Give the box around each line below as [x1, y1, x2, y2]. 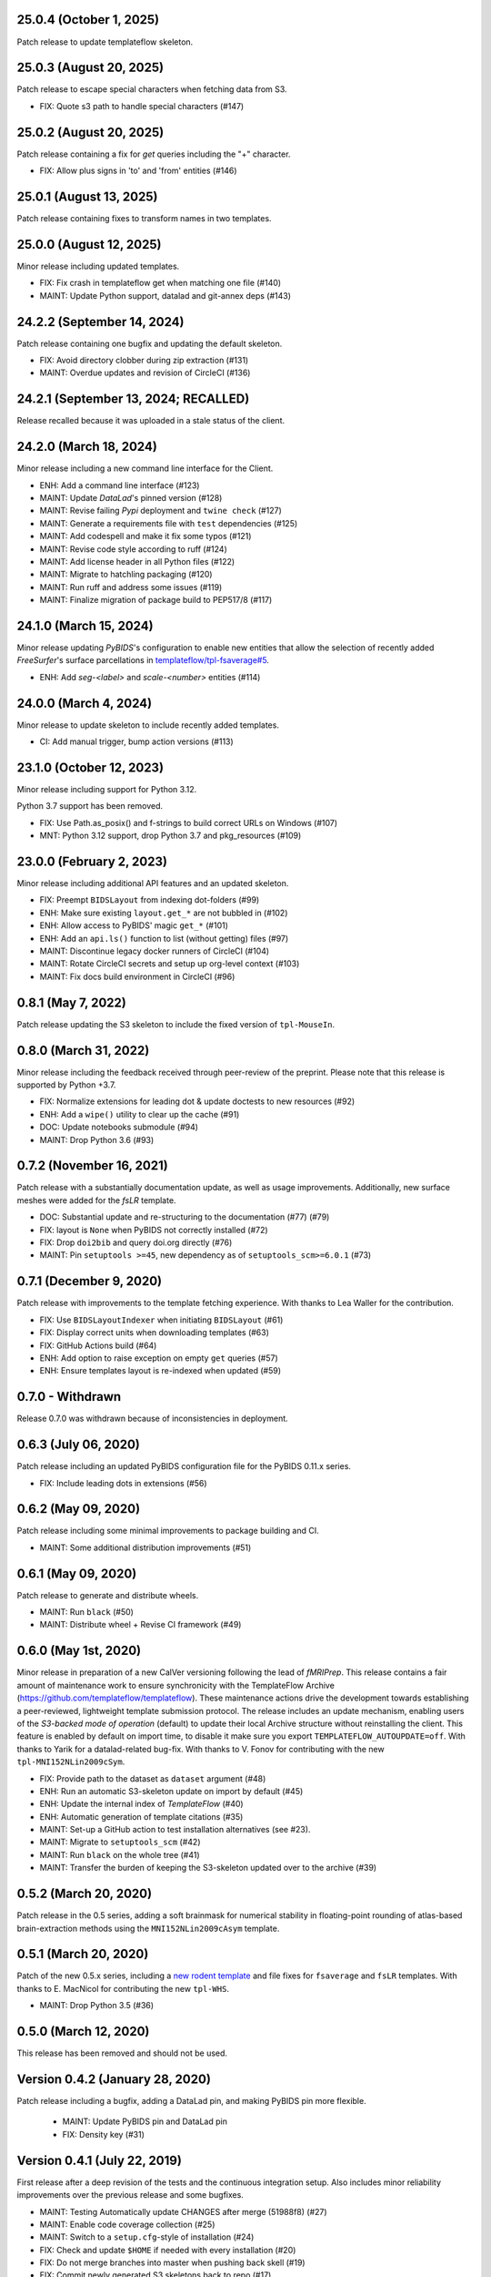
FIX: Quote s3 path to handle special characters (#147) [39, 100, 245, 111]
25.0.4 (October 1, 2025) [16, 12, 160, 27]
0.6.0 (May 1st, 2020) [16, 1643, 141, 1659]
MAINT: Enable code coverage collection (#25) [39, 2219, 215, 2230]
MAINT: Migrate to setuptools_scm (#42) [39, 1836, 201, 1848]
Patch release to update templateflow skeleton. [16, 36, 194, 47]
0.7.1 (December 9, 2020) [16, 1273, 163, 1289]
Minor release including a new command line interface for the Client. [16, 463, 274, 474]
